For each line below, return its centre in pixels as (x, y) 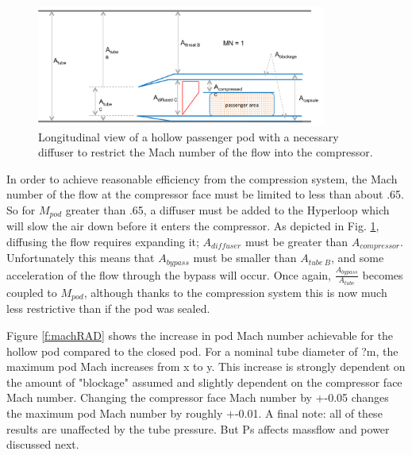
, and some (358, 258)
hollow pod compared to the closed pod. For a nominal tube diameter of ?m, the (202, 351)
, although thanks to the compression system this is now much (235, 293)
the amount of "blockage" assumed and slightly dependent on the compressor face (204, 382)
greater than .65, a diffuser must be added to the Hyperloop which (227, 209)
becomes (383, 274)
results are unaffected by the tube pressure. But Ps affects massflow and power (198, 428)
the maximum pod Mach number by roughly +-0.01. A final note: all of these (194, 413)
